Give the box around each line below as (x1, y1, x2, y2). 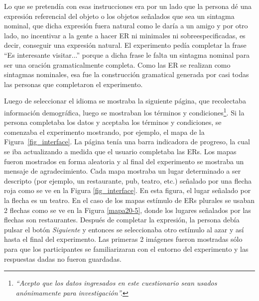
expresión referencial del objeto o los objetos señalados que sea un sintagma (4, 10, 235, 21)
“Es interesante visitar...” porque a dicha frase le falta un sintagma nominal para (4, 49, 250, 60)
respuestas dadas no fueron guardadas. (4, 253, 122, 264)
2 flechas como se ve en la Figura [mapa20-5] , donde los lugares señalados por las (4, 204, 251, 215)
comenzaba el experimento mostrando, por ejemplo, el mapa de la (4, 126, 205, 137)
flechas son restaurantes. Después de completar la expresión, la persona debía (4, 214, 240, 225)
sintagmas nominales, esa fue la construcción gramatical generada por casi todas (4, 69, 249, 80)
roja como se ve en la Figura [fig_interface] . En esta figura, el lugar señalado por (4, 185, 251, 196)
